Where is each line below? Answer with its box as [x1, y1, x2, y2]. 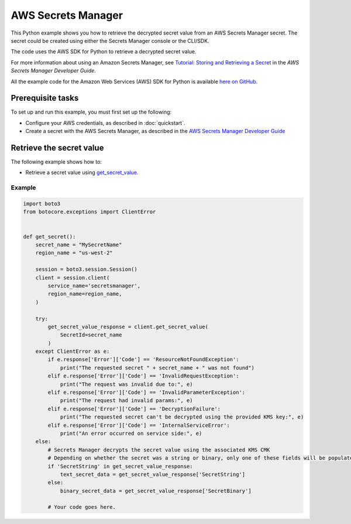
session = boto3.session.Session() [35, 266, 137, 273]
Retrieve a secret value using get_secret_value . [25, 169, 139, 176]
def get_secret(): [23, 233, 76, 240]
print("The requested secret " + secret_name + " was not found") [60, 364, 254, 371]
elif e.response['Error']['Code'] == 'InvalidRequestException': [47, 373, 239, 379]
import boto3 [23, 200, 61, 207]
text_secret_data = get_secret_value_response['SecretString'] [60, 471, 246, 478]
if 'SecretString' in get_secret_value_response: [47, 463, 193, 469]
